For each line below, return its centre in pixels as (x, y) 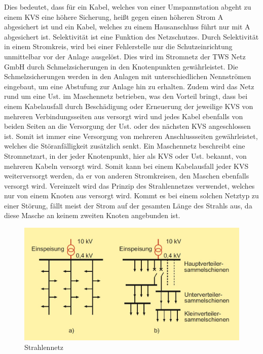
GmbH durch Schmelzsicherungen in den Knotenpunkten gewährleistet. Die (121, 66)
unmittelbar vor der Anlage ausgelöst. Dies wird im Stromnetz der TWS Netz (125, 56)
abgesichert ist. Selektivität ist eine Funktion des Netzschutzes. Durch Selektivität (131, 36)
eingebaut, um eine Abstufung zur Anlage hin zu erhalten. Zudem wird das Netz (129, 86)
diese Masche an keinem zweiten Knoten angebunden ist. (92, 215)
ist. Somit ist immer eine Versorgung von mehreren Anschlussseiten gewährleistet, (131, 136)
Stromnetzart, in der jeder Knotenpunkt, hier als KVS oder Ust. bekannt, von (125, 155)
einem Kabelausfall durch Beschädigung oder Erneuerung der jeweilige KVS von (129, 106)
